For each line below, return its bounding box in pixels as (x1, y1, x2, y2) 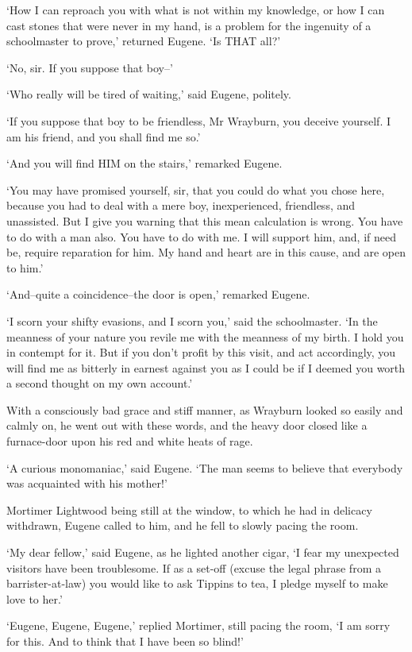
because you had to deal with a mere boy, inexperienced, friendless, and (6, 197, 356, 214)
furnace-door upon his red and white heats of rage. (6, 433, 253, 449)
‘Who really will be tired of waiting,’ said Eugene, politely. (6, 86, 291, 102)
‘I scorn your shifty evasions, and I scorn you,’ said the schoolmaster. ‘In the (6, 312, 378, 329)
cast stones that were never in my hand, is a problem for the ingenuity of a (6, 17, 372, 33)
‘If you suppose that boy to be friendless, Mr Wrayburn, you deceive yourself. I (6, 112, 391, 129)
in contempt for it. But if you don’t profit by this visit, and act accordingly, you (6, 344, 396, 361)
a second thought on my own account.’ (6, 375, 193, 392)
